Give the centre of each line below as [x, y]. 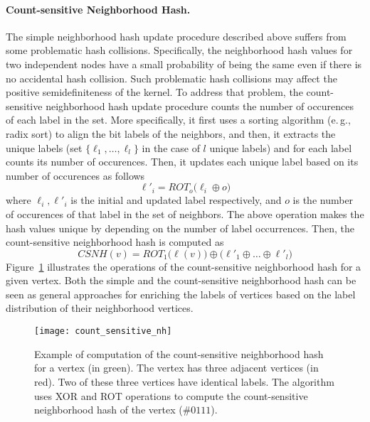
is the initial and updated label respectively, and [176, 200]
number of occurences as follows [75, 175]
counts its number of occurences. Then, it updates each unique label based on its [182, 162]
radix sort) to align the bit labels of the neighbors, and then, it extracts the [171, 133]
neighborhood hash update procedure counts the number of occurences [200, 105]
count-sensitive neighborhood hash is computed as [115, 242]
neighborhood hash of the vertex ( [109, 410]
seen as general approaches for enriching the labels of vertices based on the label [181, 294]
